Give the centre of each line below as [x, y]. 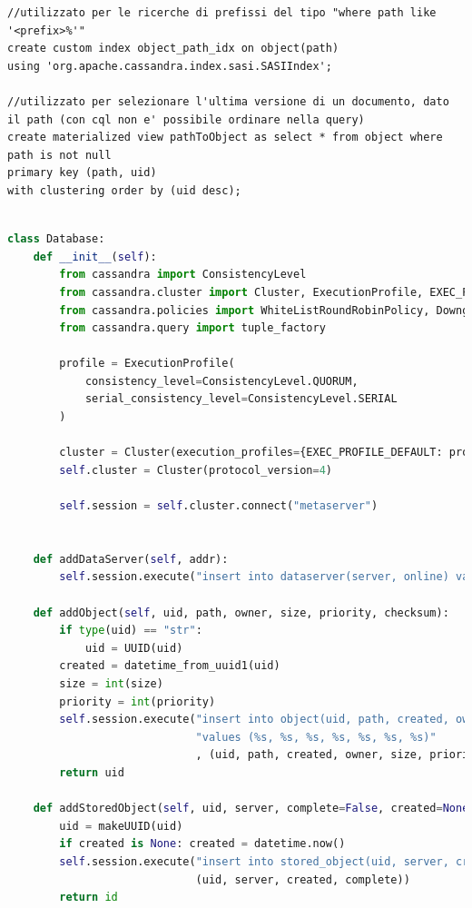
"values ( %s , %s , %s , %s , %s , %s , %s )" [316, 737]
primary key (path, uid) [82, 173]
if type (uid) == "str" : [131, 631]
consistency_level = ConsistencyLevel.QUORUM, [221, 381]
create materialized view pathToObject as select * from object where [225, 138]
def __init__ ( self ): [95, 257]
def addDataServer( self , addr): [131, 559]
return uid [92, 772]
